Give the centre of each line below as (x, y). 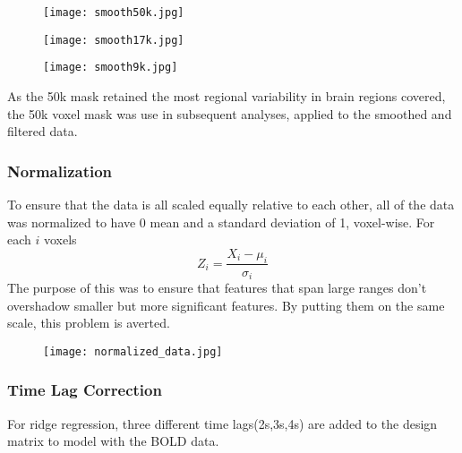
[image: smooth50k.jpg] (114, 13)
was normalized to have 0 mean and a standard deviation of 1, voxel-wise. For (221, 222)
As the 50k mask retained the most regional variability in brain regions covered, (227, 95)
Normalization (60, 171)
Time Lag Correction (85, 390)
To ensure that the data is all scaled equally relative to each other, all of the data (231, 204)
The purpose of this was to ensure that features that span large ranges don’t (217, 288)
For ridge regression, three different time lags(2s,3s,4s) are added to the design (222, 423)
